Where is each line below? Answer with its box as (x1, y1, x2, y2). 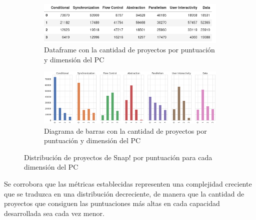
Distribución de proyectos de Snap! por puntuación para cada (24, 152, 212, 162)
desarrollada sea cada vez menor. (4, 208, 104, 218)
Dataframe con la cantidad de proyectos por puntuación (44, 44, 215, 55)
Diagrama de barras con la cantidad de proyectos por (44, 125, 207, 136)
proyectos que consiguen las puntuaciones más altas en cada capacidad (4, 198, 220, 209)
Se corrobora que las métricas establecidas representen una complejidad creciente (4, 178, 252, 189)
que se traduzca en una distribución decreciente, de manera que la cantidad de (4, 188, 244, 199)
